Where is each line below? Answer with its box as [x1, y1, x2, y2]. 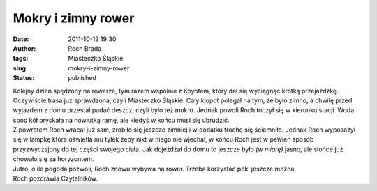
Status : [13, 74, 35, 82]
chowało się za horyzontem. [13, 155, 94, 163]
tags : [13, 54, 29, 63]
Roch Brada [68, 44, 102, 52]
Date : [13, 35, 29, 43]
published [68, 74, 97, 82]
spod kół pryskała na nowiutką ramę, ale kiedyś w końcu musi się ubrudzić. [13, 116, 230, 124]
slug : [13, 63, 28, 72]
